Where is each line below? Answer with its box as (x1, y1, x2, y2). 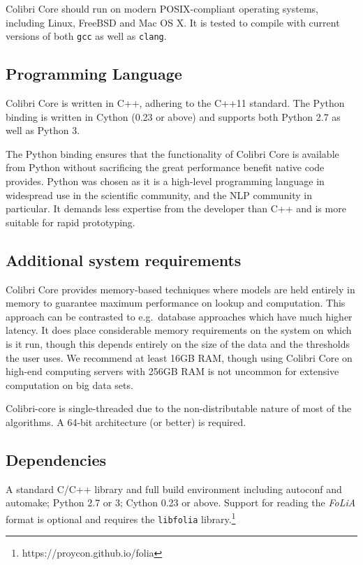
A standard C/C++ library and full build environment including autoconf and (6, 481, 342, 496)
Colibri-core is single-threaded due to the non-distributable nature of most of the (6, 401, 352, 416)
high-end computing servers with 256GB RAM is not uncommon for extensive (6, 364, 339, 379)
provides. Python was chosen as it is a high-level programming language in (6, 174, 325, 189)
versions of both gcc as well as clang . (6, 29, 167, 43)
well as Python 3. (6, 123, 80, 138)
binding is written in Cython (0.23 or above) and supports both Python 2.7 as (6, 109, 341, 124)
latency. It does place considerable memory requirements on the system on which (6, 323, 352, 337)
